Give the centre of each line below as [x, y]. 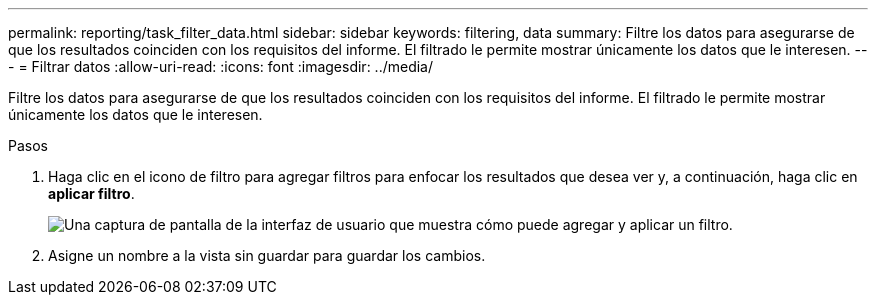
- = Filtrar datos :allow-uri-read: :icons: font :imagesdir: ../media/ [221, 66]
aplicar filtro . [91, 193]
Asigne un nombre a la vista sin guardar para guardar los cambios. [267, 255]
